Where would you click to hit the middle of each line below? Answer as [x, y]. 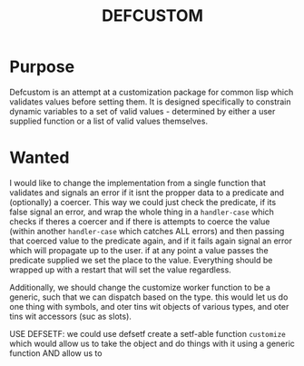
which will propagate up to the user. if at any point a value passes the [139, 250]
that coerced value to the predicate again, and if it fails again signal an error [151, 241]
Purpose [42, 67]
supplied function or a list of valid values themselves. [109, 121]
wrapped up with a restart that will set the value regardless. [120, 270]
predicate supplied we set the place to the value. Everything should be [141, 260]
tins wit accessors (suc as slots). [70, 316]
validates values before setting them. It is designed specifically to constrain [151, 102]
